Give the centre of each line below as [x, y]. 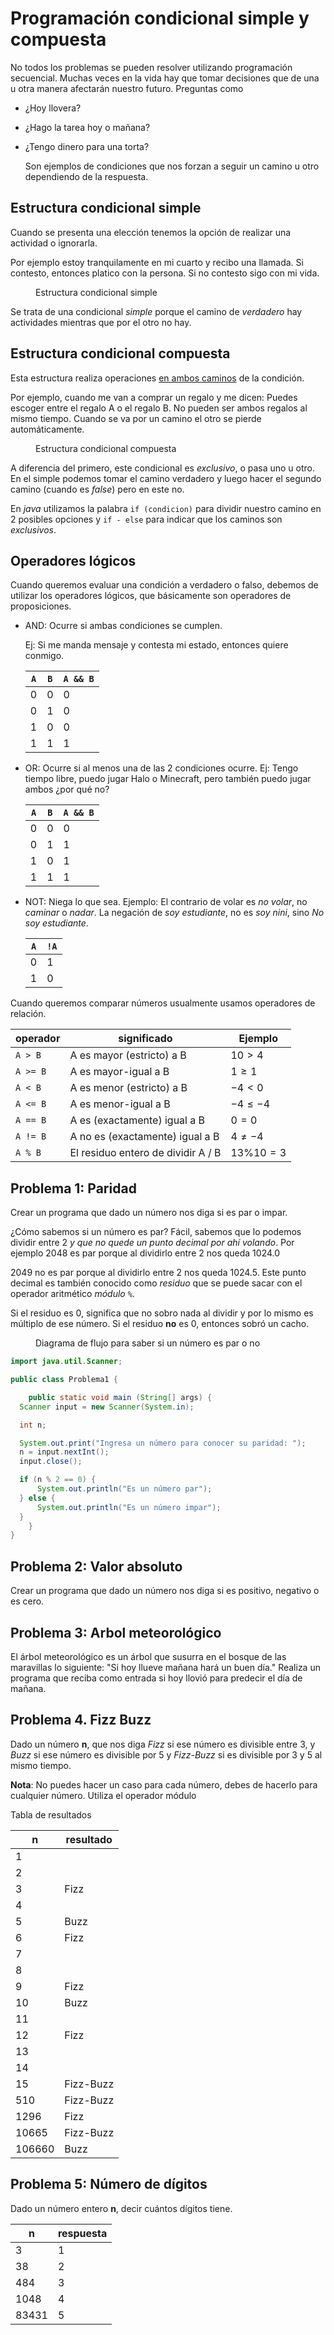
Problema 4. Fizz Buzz [81, 1720]
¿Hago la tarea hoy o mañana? [87, 127]
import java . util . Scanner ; [66, 1362]
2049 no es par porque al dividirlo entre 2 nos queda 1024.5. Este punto [158, 1273]
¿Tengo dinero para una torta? [87, 146]
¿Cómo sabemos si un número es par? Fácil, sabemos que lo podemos [156, 1232]
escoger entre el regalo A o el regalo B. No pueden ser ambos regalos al [159, 408]
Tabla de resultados [51, 1814]
